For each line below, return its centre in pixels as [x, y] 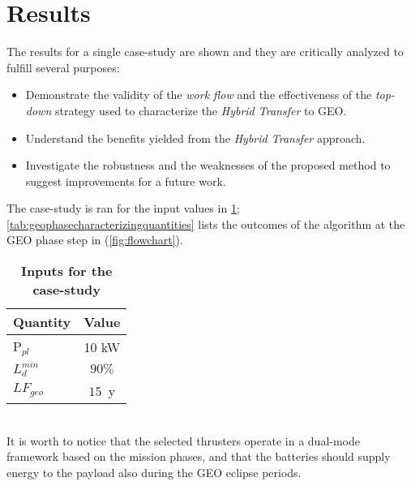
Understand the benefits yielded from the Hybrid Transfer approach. [195, 138]
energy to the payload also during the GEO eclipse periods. [154, 472]
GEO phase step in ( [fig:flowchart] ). [95, 240]
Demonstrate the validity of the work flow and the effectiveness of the [199, 95]
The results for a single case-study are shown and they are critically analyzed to [205, 52]
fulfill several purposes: [63, 67]
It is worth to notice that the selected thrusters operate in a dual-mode [183, 440]
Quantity [42, 322]
